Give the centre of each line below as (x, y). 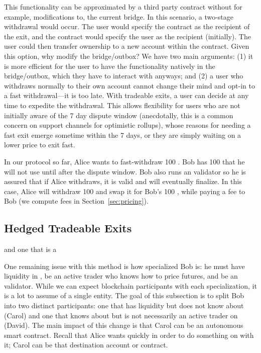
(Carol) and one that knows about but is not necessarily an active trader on (121, 315)
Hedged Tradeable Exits (68, 228)
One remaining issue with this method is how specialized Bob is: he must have (124, 266)
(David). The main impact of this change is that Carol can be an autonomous (124, 325)
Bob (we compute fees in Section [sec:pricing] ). (76, 201)
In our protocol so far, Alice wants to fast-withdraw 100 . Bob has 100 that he (124, 161)
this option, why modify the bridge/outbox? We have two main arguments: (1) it (129, 56)
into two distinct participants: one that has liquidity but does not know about (124, 305)
